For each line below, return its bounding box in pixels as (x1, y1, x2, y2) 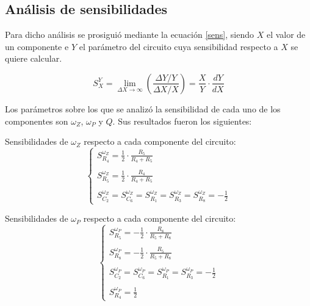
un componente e (5, 40, 69, 53)
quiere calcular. (5, 52, 62, 65)
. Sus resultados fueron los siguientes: (112, 114, 252, 127)
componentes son (5, 114, 68, 127)
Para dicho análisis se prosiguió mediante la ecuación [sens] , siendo (5, 28, 254, 41)
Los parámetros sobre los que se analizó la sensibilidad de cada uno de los (5, 102, 281, 115)
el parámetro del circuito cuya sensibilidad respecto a (79, 40, 278, 53)
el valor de (266, 28, 306, 41)
